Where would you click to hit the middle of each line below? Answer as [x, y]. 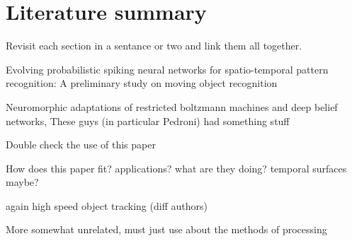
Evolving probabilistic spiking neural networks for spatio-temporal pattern [167, 69]
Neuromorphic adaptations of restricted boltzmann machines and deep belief [172, 106]
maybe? [22, 182]
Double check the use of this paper [81, 145]
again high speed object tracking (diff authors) [107, 205]
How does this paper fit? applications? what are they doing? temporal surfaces [176, 168]
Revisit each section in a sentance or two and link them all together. [154, 46]
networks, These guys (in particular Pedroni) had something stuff [148, 120]
